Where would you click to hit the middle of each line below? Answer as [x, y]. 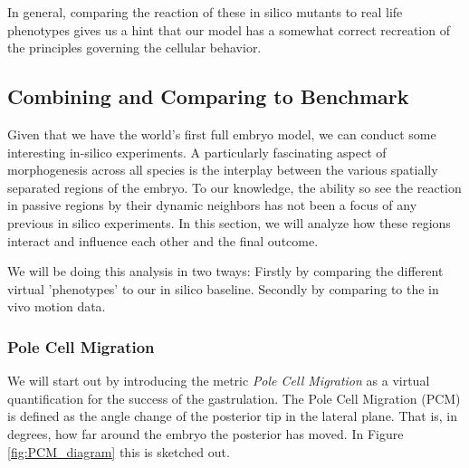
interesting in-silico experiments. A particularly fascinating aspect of [197, 152]
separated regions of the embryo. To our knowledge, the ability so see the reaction [234, 187]
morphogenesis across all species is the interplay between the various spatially [223, 170]
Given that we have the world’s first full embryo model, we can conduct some [222, 134]
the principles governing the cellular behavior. [134, 48]
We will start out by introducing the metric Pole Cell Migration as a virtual [219, 381]
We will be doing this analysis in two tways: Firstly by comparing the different [225, 271]
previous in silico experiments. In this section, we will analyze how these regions [229, 222]
